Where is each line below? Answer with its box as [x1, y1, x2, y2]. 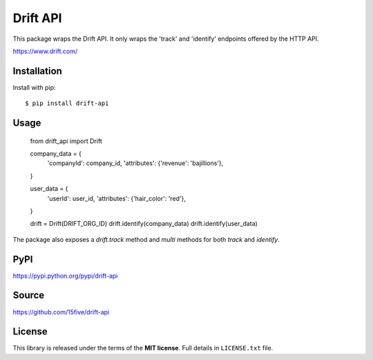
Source [12, 290, 45, 301]
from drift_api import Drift [30, 137, 103, 145]
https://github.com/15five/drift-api [12, 307, 110, 316]
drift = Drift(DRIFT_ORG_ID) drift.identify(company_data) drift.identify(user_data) [30, 220, 258, 228]
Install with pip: [12, 83, 56, 91]
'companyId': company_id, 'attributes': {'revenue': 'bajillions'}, [47, 159, 224, 167]
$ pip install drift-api [25, 100, 109, 107]
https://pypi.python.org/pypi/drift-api [12, 272, 118, 280]
